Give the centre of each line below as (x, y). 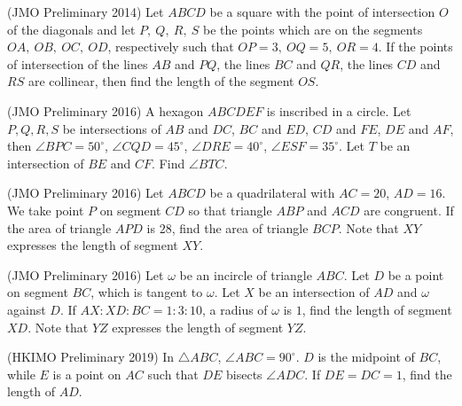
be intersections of (112, 128)
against (27, 309)
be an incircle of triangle (246, 274)
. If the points (415, 47)
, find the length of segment (377, 309)
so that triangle (230, 210)
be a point (416, 274)
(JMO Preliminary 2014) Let (86, 12)
